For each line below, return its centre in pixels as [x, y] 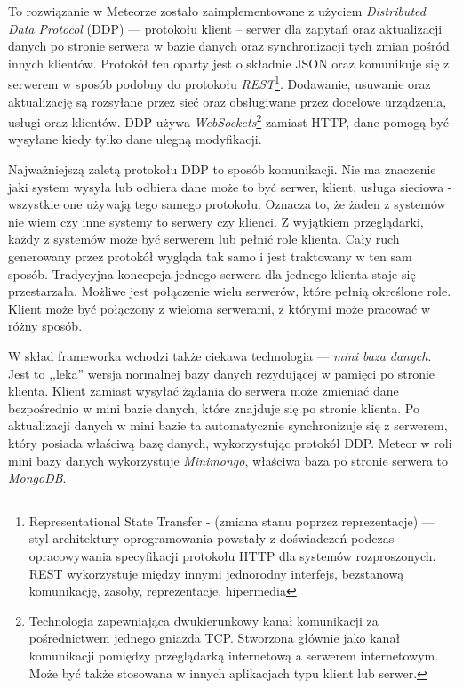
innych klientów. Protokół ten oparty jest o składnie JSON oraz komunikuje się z [229, 63]
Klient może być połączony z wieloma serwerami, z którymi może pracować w [219, 308]
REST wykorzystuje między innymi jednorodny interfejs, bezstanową [216, 573]
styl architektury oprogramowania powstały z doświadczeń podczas [212, 538]
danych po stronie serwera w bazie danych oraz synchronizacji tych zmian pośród [229, 46]
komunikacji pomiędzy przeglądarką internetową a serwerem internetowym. [234, 655]
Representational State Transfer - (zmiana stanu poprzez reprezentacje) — [231, 520]
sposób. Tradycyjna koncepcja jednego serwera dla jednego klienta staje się [212, 273]
